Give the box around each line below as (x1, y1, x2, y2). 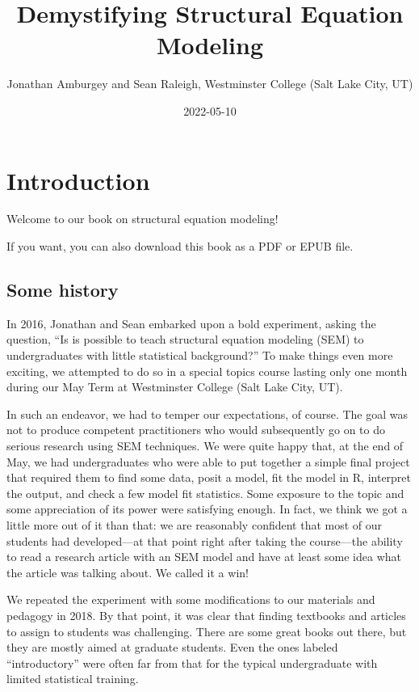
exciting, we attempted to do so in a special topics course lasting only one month (6, 362, 408, 379)
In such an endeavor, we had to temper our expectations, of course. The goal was (6, 405, 409, 422)
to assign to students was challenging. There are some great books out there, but (6, 622, 407, 639)
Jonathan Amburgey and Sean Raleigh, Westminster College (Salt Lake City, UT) (6, 75, 413, 92)
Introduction (6, 163, 150, 196)
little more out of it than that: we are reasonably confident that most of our (6, 516, 383, 533)
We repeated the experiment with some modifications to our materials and (6, 591, 375, 608)
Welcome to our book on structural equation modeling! (6, 210, 279, 227)
